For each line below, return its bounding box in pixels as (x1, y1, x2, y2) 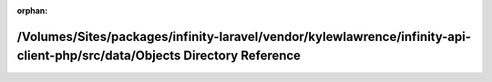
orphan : (16, 5, 48, 15)
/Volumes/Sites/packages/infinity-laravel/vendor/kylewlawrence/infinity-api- (16, 28, 472, 45)
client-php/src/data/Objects (16, 48, 181, 64)
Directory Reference (183, 48, 301, 64)
